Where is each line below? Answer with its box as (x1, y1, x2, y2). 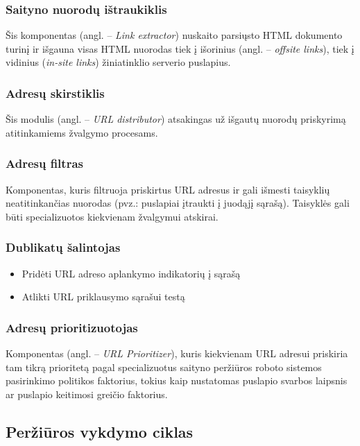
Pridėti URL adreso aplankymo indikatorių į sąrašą (22, 266, 241, 280)
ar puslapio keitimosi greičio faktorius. (6, 386, 168, 401)
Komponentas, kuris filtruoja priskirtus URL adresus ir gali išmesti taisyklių (6, 182, 330, 196)
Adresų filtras (6, 155, 83, 172)
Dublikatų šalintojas (6, 239, 121, 256)
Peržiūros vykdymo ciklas (6, 420, 194, 442)
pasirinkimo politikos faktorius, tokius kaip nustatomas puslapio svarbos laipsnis (6, 373, 348, 388)
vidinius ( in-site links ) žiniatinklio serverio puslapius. (6, 55, 231, 69)
